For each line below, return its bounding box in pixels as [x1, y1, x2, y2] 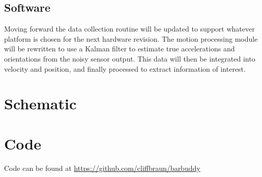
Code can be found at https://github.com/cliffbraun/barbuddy [4, 162, 200, 173]
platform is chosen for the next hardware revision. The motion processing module [4, 33, 258, 44]
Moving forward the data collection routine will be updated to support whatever [4, 23, 255, 34]
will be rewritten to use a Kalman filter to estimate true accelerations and [4, 43, 235, 54]
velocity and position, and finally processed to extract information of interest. [4, 63, 246, 74]
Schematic [4, 93, 77, 114]
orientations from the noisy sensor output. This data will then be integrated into [4, 53, 255, 64]
